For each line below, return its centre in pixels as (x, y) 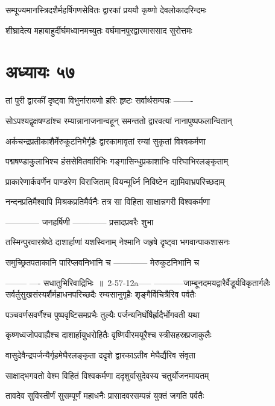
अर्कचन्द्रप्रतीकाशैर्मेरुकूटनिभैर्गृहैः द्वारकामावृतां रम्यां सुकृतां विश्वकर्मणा (106, 141)
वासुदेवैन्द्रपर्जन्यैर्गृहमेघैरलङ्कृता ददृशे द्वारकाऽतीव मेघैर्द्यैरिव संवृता (100, 355)
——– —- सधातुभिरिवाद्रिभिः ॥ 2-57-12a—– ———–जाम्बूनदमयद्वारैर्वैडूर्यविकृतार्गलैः (138, 282)
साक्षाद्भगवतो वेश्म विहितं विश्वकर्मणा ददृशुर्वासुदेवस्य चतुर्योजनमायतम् (107, 375)
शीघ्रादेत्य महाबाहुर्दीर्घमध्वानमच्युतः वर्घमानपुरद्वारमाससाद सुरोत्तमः (99, 30)
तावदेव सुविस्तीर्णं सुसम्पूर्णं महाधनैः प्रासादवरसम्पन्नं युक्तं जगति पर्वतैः (105, 395)
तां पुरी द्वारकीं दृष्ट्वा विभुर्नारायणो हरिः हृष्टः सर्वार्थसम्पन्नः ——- (100, 100)
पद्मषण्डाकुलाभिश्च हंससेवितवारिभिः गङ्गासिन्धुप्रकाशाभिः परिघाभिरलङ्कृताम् (117, 161)
